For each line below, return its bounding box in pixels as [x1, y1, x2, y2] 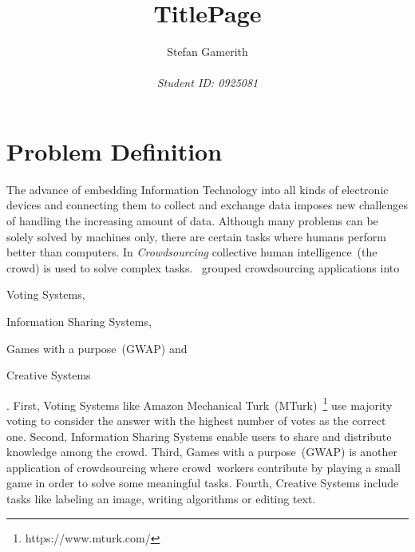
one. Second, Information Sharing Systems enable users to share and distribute [6, 427, 392, 444]
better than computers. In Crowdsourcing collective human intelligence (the [6, 244, 377, 260]
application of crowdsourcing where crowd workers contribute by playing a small [6, 459, 401, 475]
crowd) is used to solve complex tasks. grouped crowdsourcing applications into [6, 259, 400, 276]
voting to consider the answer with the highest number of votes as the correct [6, 412, 386, 429]
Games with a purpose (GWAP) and [6, 340, 188, 356]
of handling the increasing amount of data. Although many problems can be [6, 212, 378, 229]
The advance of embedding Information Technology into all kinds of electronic [6, 181, 389, 197]
